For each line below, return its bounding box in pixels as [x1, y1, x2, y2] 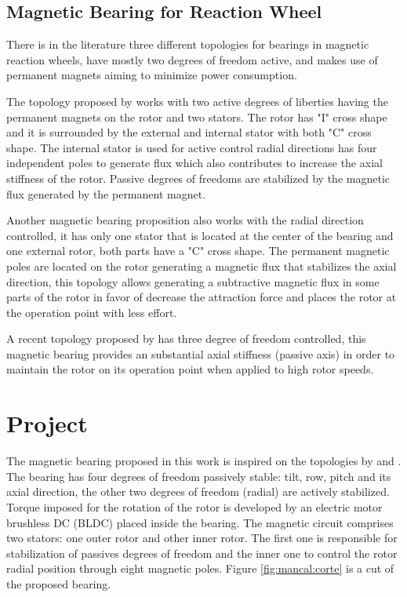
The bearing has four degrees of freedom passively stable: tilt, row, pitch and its [6, 468, 391, 484]
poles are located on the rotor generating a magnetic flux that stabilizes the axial [6, 257, 397, 274]
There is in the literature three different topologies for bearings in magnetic [6, 36, 369, 53]
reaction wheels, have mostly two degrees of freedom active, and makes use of [6, 51, 378, 67]
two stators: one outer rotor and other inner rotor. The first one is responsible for [6, 530, 398, 546]
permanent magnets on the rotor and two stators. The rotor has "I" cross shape [6, 108, 387, 125]
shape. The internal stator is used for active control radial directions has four [6, 139, 377, 155]
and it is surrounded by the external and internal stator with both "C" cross [6, 124, 372, 140]
